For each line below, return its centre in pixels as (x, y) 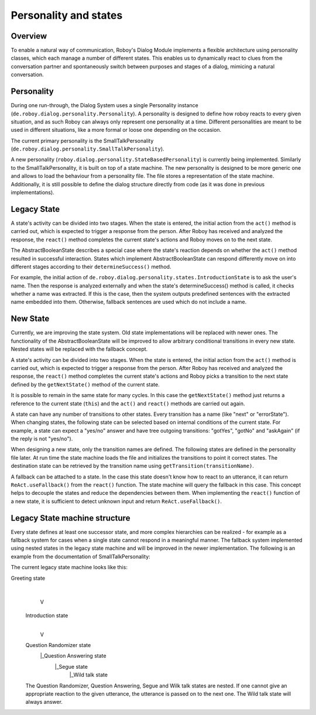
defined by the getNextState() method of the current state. (85, 384)
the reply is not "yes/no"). (42, 439)
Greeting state (28, 578)
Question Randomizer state (58, 645)
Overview (29, 36)
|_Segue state (71, 666)
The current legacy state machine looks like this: (69, 567)
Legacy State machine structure (71, 518)
